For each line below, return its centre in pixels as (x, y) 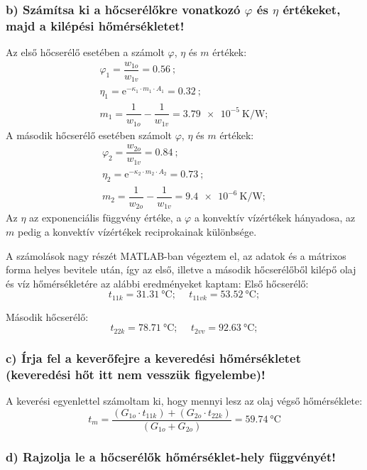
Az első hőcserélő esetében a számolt (85, 52)
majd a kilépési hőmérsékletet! (95, 25)
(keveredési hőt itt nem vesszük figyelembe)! (136, 374)
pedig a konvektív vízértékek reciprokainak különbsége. (137, 231)
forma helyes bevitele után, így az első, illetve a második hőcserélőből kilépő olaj (181, 269)
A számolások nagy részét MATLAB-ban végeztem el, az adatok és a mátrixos (176, 255)
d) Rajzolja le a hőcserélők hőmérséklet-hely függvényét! (171, 456)
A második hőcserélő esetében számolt (89, 135)
